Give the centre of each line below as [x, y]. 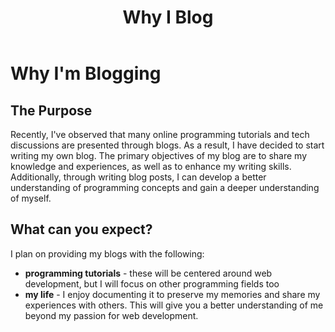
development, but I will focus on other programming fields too [152, 283]
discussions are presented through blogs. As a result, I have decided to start [167, 145]
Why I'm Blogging [86, 73]
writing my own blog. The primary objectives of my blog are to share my [159, 155]
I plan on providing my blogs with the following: [107, 253]
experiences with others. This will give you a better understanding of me [174, 305]
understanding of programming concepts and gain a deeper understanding [165, 187]
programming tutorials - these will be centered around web [148, 273]
